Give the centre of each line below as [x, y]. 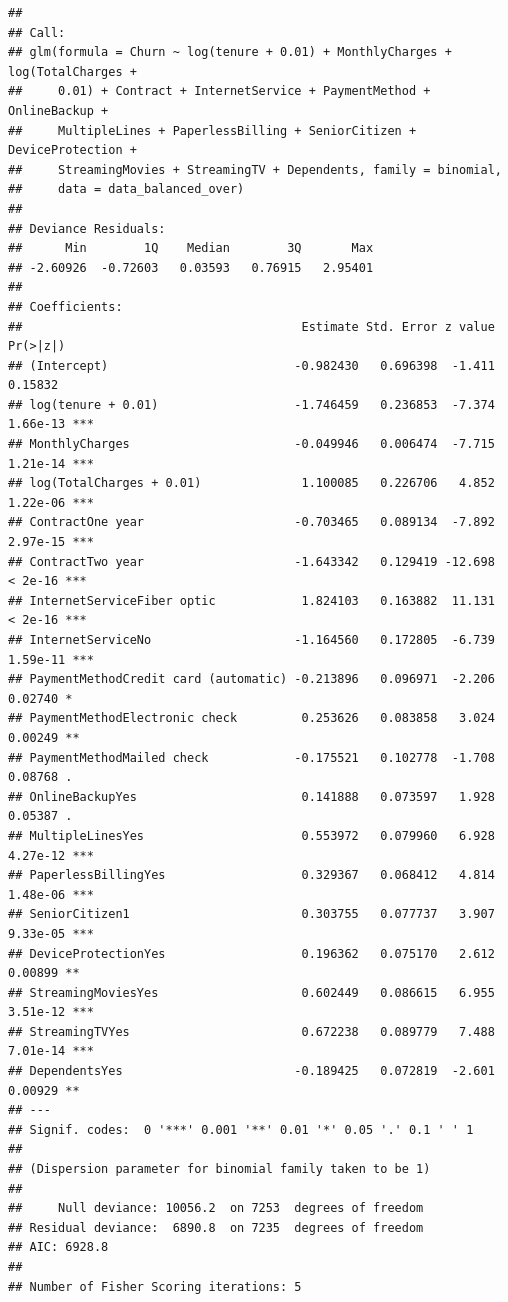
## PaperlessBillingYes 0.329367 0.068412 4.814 [251, 875]
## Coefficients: [65, 306]
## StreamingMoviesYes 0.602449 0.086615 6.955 [251, 992]
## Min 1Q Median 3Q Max [191, 248]
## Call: [37, 32]
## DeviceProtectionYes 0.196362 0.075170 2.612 [251, 953]
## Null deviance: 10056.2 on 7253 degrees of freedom [216, 1208]
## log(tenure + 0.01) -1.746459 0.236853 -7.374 [251, 404]
